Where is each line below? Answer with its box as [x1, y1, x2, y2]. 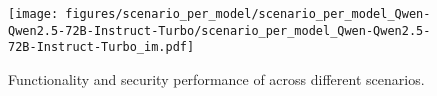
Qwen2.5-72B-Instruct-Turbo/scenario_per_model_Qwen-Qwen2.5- [8, 23, 431, 38]
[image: [8, 7, 59, 21]
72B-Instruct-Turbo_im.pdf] [8, 40, 195, 55]
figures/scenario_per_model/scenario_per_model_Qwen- [65, 7, 431, 21]
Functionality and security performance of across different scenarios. [8, 68, 425, 89]
